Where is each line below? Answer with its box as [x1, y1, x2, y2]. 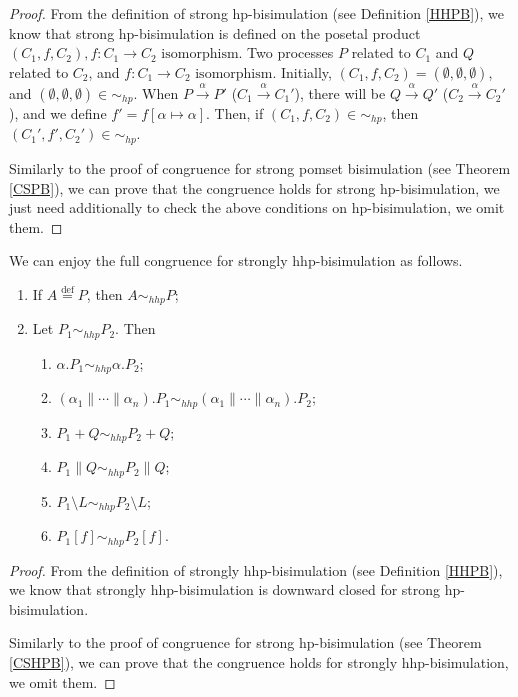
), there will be [294, 82, 386, 103]
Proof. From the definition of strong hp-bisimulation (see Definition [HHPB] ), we [9, 3, 504, 23]
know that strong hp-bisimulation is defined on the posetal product [9, 22, 421, 43]
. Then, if [206, 103, 264, 124]
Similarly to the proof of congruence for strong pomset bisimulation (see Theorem [9, 157, 511, 178]
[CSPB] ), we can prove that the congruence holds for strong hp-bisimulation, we [9, 177, 500, 198]
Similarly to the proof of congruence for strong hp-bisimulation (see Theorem [9, 632, 482, 653]
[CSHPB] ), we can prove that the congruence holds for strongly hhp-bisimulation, [9, 651, 509, 672]
